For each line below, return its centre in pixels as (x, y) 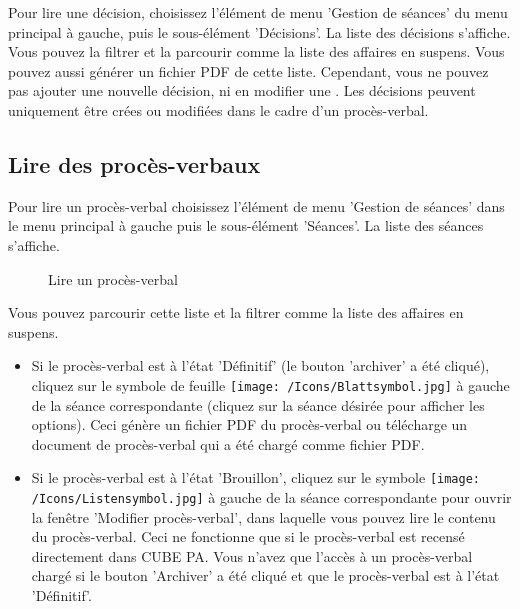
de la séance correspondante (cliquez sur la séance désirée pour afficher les (258, 404)
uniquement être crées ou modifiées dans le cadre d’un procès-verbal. (218, 109)
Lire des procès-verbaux (134, 163)
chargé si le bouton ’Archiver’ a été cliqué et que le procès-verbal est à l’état (265, 575)
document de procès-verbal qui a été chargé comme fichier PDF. (228, 443)
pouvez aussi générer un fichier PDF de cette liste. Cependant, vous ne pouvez (248, 70)
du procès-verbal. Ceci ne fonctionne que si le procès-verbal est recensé (248, 536)
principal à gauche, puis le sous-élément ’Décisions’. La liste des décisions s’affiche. (259, 31)
